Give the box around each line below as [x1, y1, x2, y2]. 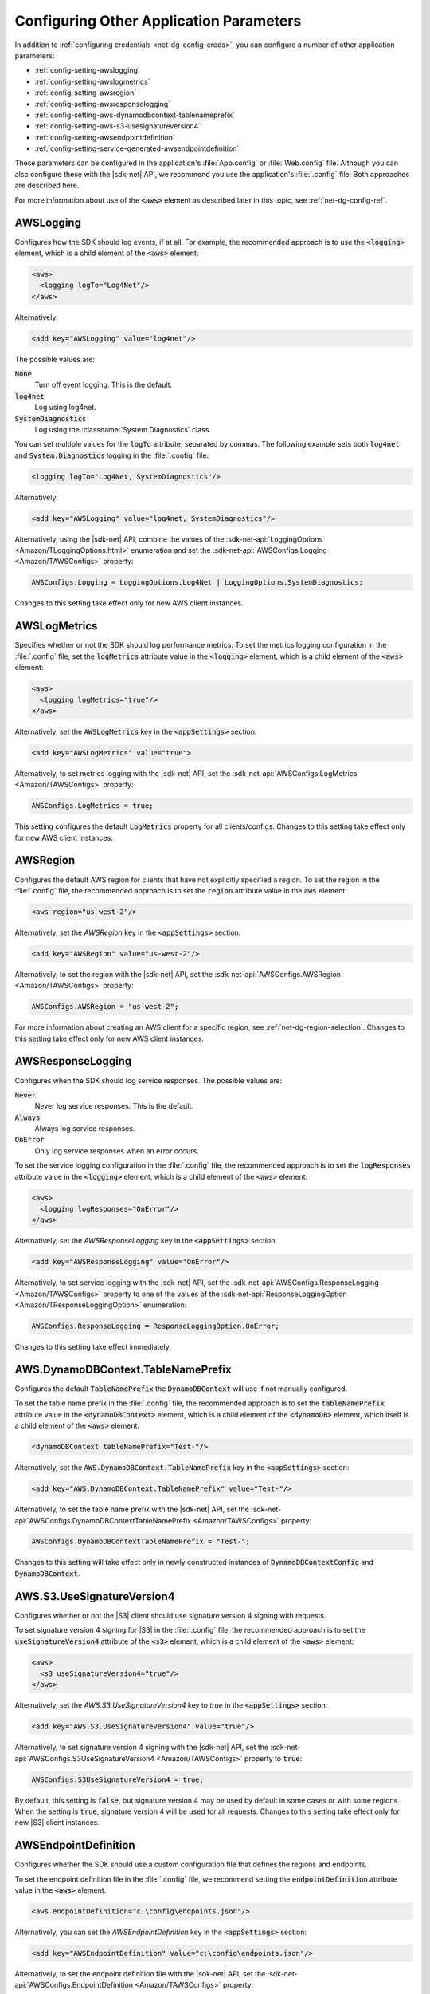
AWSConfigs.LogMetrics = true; [31, 802, 154, 810]
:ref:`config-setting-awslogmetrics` [34, 77, 150, 86]
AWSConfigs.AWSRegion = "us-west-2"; [31, 1002, 179, 1011]
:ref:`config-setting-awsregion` [34, 88, 137, 97]
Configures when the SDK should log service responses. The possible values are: [14, 1075, 283, 1085]
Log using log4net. [34, 403, 97, 412]
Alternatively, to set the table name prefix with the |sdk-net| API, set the [14, 1504, 250, 1515]
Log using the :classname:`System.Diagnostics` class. [34, 424, 211, 434]
